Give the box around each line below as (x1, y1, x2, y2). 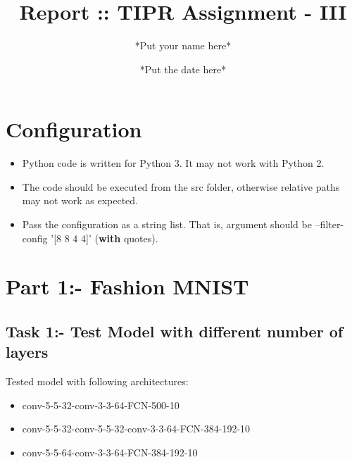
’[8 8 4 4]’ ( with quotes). (51, 230, 158, 245)
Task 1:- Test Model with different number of (6, 320, 344, 342)
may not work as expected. (22, 193, 139, 208)
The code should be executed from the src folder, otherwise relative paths (22, 179, 340, 194)
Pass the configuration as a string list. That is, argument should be (22, 217, 312, 232)
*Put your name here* (134, 38, 232, 53)
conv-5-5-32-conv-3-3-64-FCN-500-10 (22, 397, 180, 412)
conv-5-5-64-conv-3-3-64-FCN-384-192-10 (22, 444, 198, 459)
